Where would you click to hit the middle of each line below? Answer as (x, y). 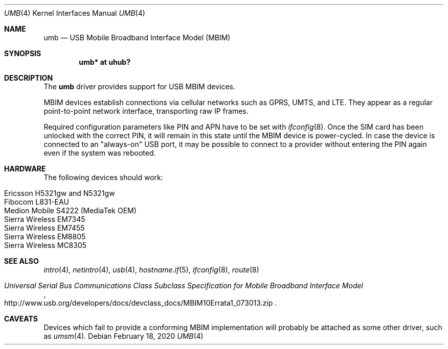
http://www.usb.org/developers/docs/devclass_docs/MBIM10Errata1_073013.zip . (141, 303)
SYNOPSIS (23, 53)
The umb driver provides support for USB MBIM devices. (140, 86)
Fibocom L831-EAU (37, 202)
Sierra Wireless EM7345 (45, 219)
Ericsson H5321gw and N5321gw (60, 193)
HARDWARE (25, 169)
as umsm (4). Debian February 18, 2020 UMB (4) (124, 336)
